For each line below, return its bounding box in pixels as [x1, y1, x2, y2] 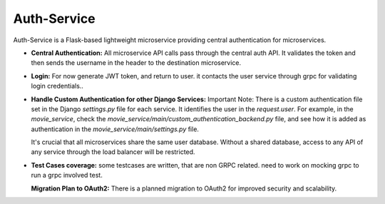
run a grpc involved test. [31, 171, 103, 180]
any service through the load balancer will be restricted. [31, 148, 195, 156]
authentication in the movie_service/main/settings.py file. [31, 125, 200, 133]
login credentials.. [31, 82, 83, 91]
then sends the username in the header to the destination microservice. [31, 58, 242, 67]
